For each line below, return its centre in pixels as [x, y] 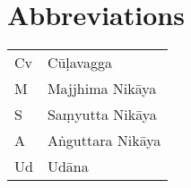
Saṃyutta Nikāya [102, 115]
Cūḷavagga [79, 63]
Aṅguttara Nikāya [104, 141]
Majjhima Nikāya [102, 89]
